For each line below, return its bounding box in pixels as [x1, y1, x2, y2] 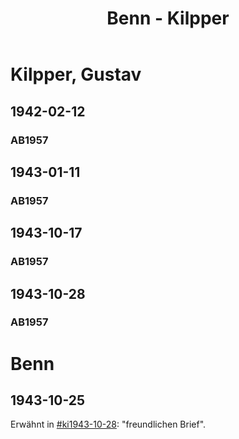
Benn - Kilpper [106, 7, 230, 30]
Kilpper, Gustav [10, 63, 142, 86]
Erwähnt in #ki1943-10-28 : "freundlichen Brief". [10, 418, 207, 431]
